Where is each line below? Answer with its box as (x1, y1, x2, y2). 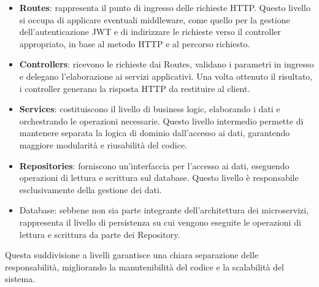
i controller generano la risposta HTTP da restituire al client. (19, 82, 250, 94)
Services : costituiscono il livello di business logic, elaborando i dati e (19, 102, 280, 115)
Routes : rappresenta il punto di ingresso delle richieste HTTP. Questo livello (19, 1, 310, 13)
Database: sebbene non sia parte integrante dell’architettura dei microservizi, (19, 204, 309, 216)
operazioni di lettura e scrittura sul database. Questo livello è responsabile (19, 171, 299, 184)
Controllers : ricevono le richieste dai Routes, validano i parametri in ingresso (19, 58, 314, 71)
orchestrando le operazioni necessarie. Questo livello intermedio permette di (19, 114, 304, 127)
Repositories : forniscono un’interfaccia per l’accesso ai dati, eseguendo (19, 159, 290, 172)
